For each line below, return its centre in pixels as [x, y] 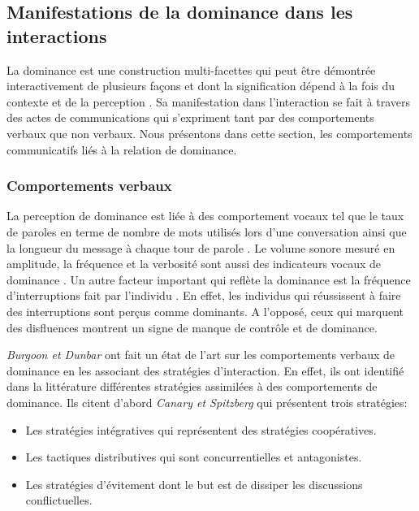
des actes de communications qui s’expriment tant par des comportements [190, 117]
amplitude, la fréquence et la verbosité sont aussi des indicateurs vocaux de [194, 264]
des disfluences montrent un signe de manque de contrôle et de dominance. [192, 327]
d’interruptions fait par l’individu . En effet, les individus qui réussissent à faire [204, 295]
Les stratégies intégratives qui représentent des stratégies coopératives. [201, 429]
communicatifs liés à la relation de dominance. [122, 149]
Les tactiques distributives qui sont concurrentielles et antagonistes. [194, 457]
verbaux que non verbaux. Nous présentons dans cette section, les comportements [209, 133]
